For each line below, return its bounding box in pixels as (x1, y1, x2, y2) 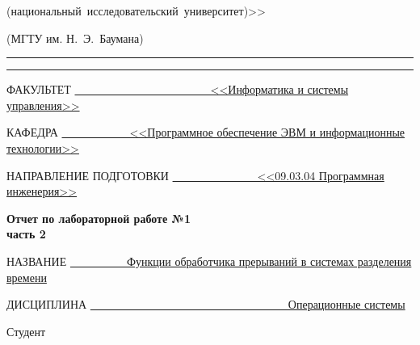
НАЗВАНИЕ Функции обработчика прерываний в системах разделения (6, 252, 412, 269)
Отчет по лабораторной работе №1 (6, 209, 191, 226)
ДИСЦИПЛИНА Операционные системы (6, 296, 405, 313)
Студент (6, 322, 46, 339)
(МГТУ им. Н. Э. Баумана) (6, 29, 144, 46)
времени (6, 268, 47, 285)
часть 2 (6, 225, 46, 242)
